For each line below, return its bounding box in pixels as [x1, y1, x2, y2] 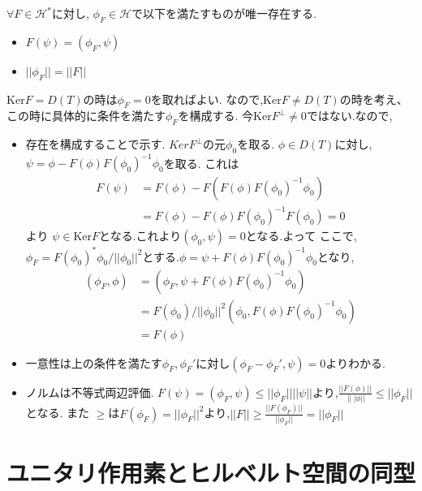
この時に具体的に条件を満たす [6, 107, 166, 124]
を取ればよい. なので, [150, 90, 264, 107]
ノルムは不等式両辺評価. [25, 383, 154, 400]
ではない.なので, [306, 107, 393, 124]
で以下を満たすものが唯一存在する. [131, 5, 316, 21]
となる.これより [99, 227, 182, 244]
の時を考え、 [339, 90, 408, 107]
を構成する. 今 [178, 107, 254, 124]
